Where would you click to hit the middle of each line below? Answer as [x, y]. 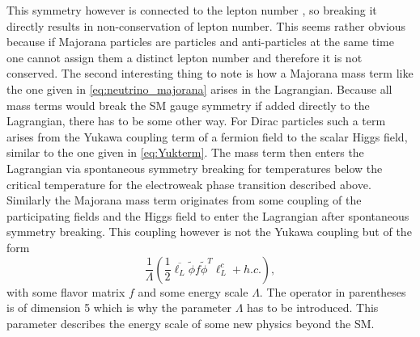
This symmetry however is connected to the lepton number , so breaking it [192, 10]
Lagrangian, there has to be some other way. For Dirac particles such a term [196, 121]
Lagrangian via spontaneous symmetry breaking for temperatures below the [195, 168]
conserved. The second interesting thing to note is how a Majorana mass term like [210, 73]
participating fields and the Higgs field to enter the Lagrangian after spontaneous [208, 215]
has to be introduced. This [313, 308]
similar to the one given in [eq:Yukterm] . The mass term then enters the [185, 152]
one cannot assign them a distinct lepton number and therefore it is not [185, 57]
